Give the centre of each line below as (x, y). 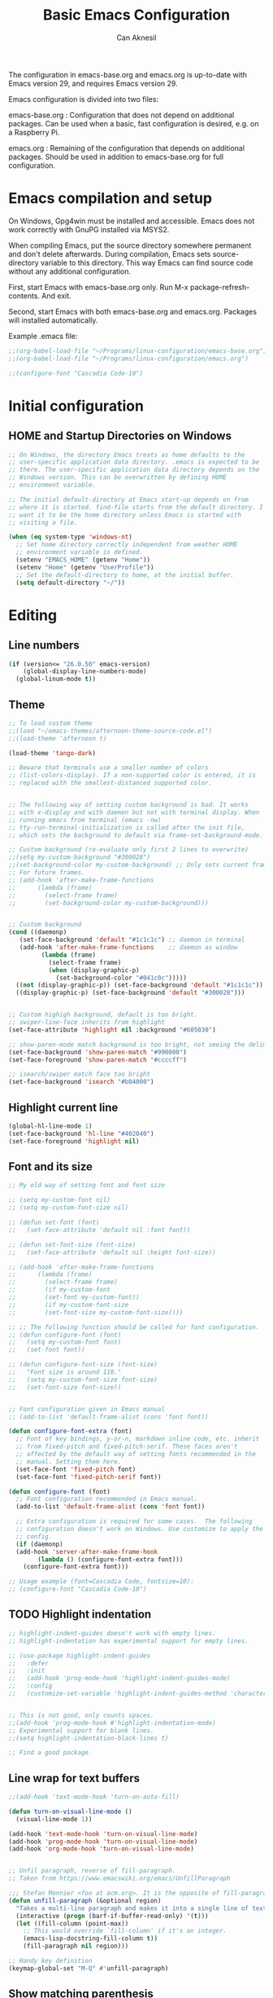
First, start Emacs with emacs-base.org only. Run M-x (98, 287)
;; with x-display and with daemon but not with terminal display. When (134, 812)
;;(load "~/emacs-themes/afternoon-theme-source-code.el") (110, 731)
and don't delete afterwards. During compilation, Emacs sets (110, 253)
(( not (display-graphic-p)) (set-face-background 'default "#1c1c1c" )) (140, 985)
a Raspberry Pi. (34, 132)
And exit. (56, 296)
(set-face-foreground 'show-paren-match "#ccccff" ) (97, 1060)
